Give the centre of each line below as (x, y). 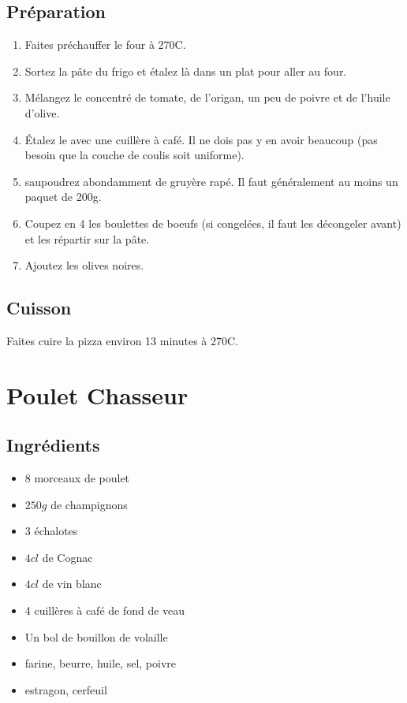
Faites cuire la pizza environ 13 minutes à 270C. (123, 340)
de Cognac (67, 557)
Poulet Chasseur (97, 394)
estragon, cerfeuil (66, 689)
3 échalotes (51, 531)
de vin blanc (72, 584)
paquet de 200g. (63, 197)
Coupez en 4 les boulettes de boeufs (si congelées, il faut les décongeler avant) (213, 223)
